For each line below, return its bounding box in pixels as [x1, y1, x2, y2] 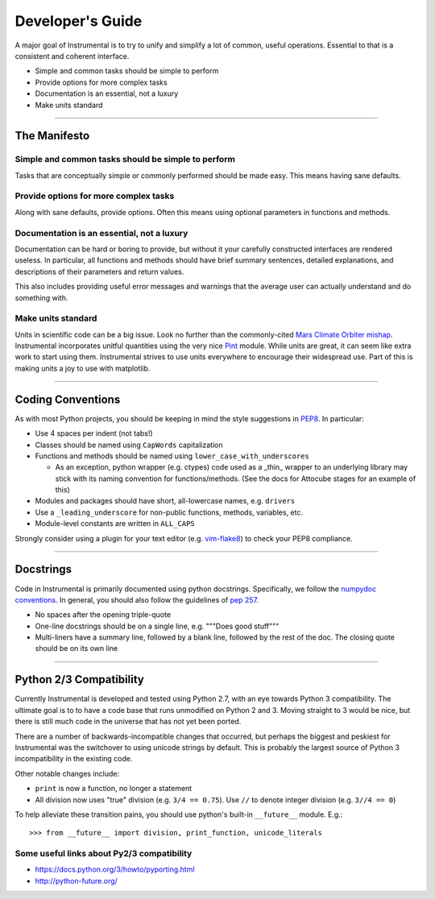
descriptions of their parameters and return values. [14, 267, 184, 276]
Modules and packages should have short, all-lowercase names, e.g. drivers [35, 496, 296, 506]
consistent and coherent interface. [14, 51, 130, 60]
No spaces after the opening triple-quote [35, 610, 172, 619]
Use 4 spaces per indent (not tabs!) [35, 429, 153, 438]
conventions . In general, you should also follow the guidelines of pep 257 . [14, 594, 259, 604]
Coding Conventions [14, 392, 121, 406]
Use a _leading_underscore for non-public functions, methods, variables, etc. [35, 507, 304, 517]
